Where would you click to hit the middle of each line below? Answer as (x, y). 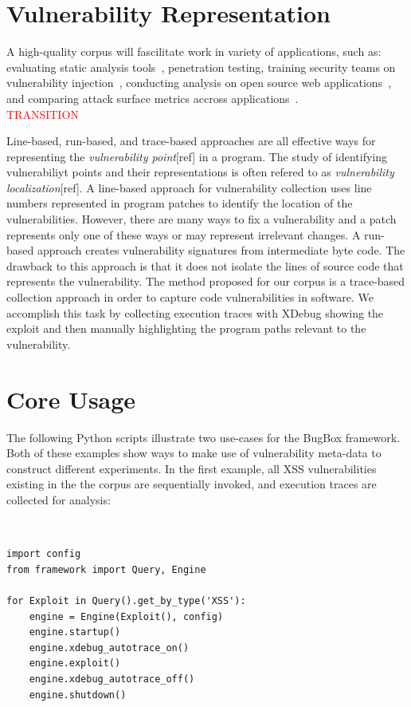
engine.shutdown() (78, 695)
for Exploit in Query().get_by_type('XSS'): (126, 600)
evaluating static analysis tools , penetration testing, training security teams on (201, 67)
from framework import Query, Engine (106, 569)
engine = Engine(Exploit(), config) (126, 616)
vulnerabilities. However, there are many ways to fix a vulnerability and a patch (202, 219)
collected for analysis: (59, 499)
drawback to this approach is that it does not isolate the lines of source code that (205, 265)
